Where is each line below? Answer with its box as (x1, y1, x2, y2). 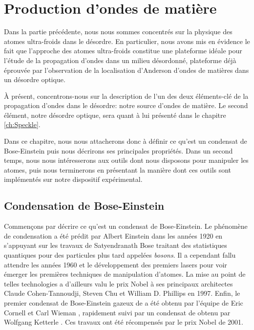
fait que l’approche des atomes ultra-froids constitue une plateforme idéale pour (4, 45, 242, 56)
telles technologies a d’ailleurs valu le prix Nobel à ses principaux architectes (4, 278, 233, 288)
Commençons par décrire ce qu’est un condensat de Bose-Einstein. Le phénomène (4, 221, 248, 231)
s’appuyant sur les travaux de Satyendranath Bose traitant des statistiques (4, 240, 227, 250)
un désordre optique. (4, 74, 65, 85)
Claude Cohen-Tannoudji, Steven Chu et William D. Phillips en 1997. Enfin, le (4, 288, 240, 298)
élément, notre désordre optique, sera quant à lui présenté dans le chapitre (4, 110, 226, 120)
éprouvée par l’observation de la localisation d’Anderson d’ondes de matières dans (4, 65, 249, 75)
